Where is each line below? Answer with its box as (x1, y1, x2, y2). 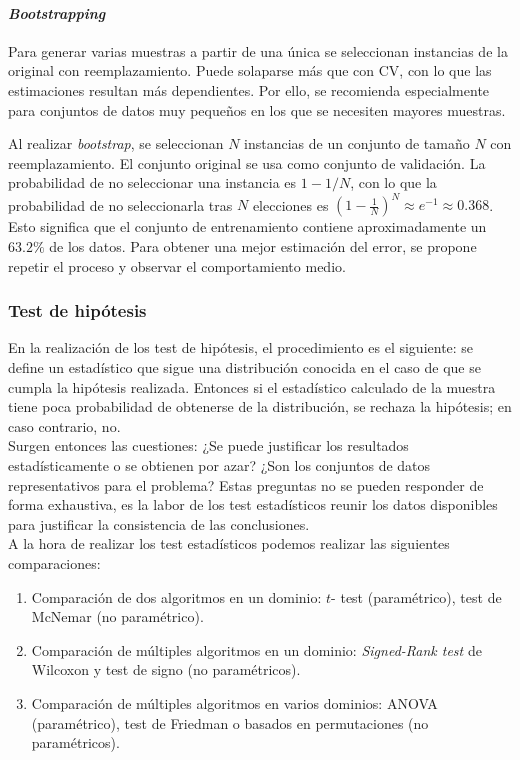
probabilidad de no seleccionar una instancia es (8, 172, 297, 193)
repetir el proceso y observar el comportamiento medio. (8, 255, 346, 276)
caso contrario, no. (8, 415, 121, 436)
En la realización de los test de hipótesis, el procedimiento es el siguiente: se (8, 337, 474, 358)
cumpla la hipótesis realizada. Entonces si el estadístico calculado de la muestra (8, 376, 496, 397)
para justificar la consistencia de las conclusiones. (8, 513, 310, 534)
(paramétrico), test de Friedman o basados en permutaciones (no (31, 712, 429, 733)
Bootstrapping (8, 2, 106, 23)
